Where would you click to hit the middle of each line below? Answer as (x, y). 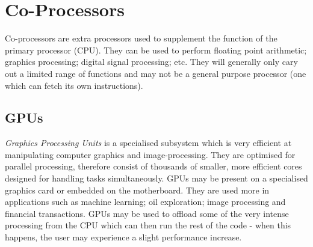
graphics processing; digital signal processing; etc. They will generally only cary (151, 62)
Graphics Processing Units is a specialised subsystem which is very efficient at (148, 143)
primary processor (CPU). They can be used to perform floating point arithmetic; (156, 50)
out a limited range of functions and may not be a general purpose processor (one (156, 73)
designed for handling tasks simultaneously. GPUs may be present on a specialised (156, 178)
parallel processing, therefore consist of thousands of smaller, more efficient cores (153, 166)
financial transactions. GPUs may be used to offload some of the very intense (147, 213)
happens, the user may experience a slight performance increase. (123, 237)
